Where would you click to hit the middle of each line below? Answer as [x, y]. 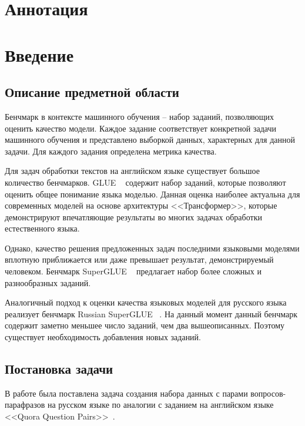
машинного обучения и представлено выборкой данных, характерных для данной [150, 140]
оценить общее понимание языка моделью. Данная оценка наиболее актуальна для [152, 194]
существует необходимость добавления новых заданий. [103, 337]
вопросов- [268, 393]
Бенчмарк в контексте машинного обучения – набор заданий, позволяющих [140, 116]
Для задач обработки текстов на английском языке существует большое [132, 171]
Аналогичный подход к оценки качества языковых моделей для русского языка [146, 302]
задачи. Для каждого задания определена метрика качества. [111, 151]
